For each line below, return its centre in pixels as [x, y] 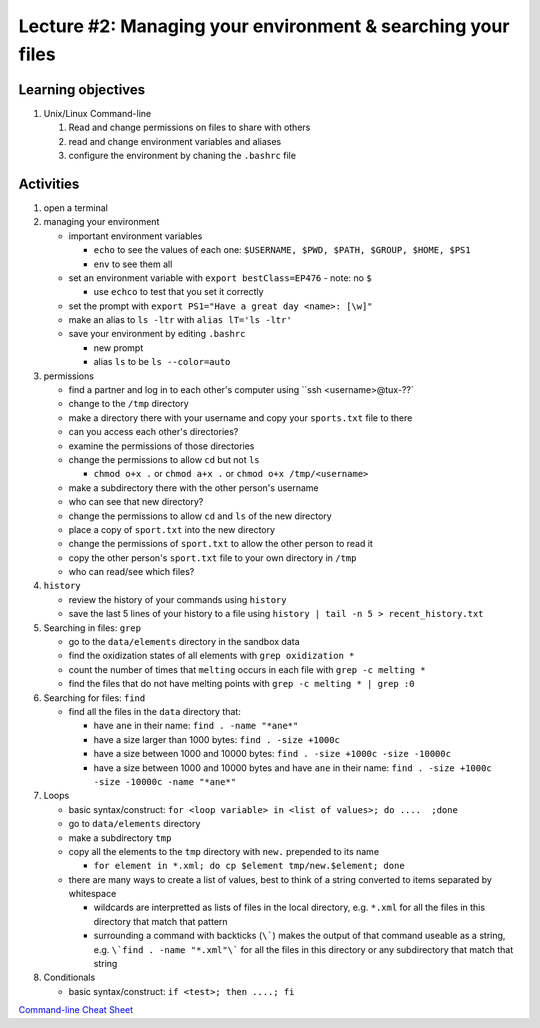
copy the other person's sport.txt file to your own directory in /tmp [212, 557]
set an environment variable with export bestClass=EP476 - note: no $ [220, 277]
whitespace [92, 894]
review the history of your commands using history [177, 599]
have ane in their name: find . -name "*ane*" [196, 726]
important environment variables [135, 236]
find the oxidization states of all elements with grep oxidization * [211, 656]
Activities [49, 183]
